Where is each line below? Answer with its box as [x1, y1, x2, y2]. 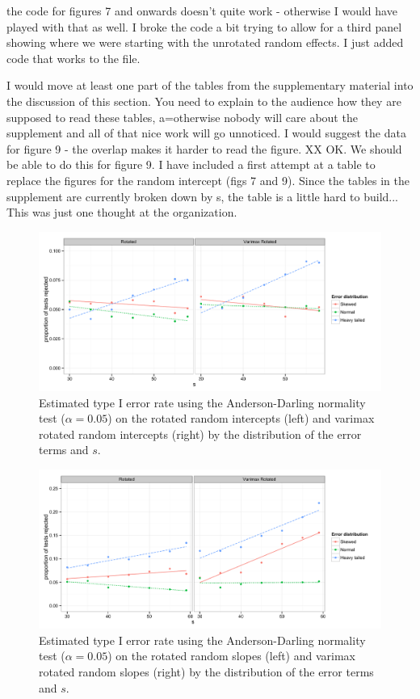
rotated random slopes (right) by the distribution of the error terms [39, 663, 374, 680]
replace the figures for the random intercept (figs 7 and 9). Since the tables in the [6, 171, 409, 188]
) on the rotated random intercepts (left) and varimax [107, 410, 375, 427]
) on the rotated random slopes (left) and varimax [107, 647, 355, 664]
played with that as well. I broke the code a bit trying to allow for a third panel [6, 18, 402, 35]
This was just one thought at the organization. [6, 204, 237, 221]
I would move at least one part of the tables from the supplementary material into [6, 77, 414, 94]
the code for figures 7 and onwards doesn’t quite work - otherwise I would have [6, 2, 397, 19]
